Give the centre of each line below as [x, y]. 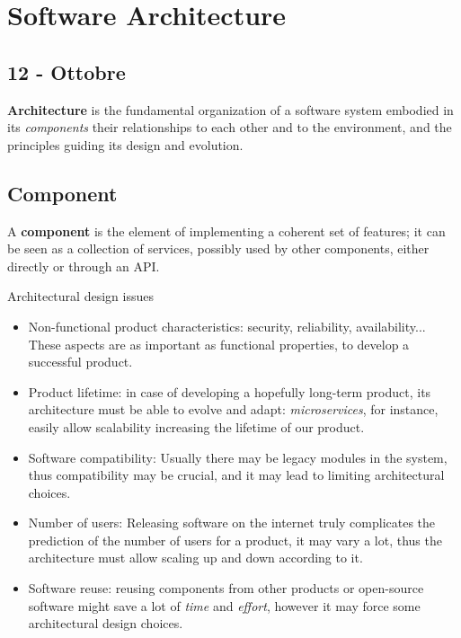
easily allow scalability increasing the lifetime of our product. [196, 426]
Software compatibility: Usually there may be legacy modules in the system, [238, 457]
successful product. [80, 362]
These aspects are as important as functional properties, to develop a [219, 344]
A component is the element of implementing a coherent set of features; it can [226, 230]
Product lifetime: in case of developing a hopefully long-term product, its [230, 391]
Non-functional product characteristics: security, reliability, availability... [227, 326]
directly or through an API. [84, 266]
